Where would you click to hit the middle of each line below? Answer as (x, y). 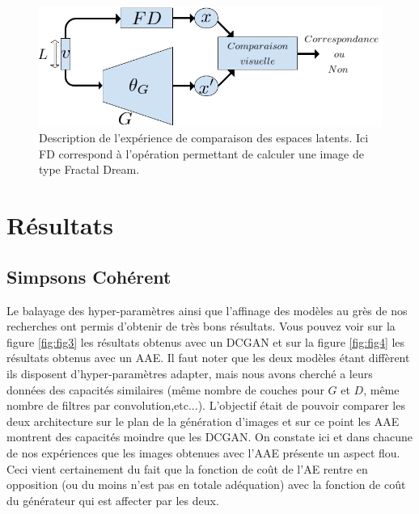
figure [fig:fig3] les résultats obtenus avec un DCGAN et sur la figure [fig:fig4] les (206, 341)
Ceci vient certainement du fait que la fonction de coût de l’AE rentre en (187, 468)
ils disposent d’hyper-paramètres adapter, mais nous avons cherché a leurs (190, 373)
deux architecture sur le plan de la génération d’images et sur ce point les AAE (203, 421)
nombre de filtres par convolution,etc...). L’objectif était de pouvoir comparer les (206, 405)
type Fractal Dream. (89, 169)
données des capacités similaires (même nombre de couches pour (165, 389)
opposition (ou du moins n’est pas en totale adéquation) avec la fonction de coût (206, 485)
